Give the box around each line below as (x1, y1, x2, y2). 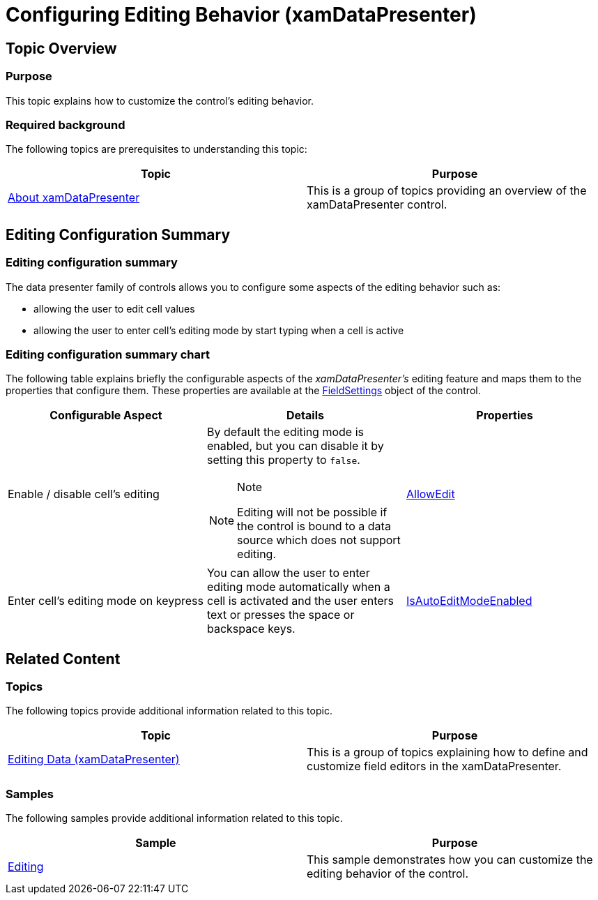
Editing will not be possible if (237, 505, 388, 520)
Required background (6, 117, 125, 132)
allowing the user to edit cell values (33, 302, 195, 315)
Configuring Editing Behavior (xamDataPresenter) (6, 3, 477, 27)
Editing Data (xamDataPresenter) (8, 752, 180, 767)
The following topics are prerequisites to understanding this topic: (6, 143, 307, 156)
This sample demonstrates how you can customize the (307, 853, 593, 867)
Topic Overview (6, 39, 117, 57)
